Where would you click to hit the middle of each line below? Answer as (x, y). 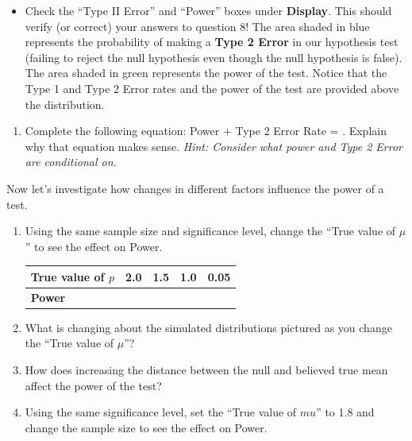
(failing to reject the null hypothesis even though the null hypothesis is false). (214, 57)
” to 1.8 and (345, 412)
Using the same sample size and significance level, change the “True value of (210, 231)
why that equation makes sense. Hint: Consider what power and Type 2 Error (214, 146)
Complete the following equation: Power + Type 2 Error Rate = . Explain (206, 131)
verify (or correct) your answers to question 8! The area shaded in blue (197, 26)
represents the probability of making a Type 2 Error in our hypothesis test (212, 42)
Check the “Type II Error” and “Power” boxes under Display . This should (208, 10)
